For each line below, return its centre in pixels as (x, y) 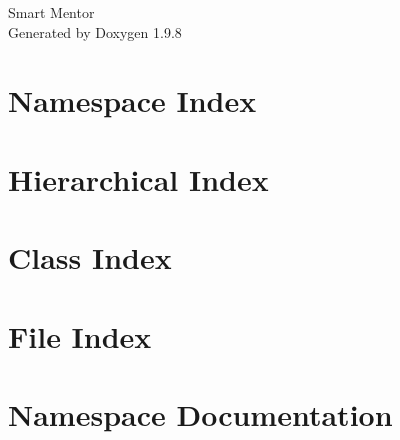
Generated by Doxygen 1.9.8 (95, 31)
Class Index (90, 257)
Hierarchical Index (138, 178)
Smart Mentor (51, 12)
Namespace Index (132, 100)
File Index (80, 335)
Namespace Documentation (200, 413)
